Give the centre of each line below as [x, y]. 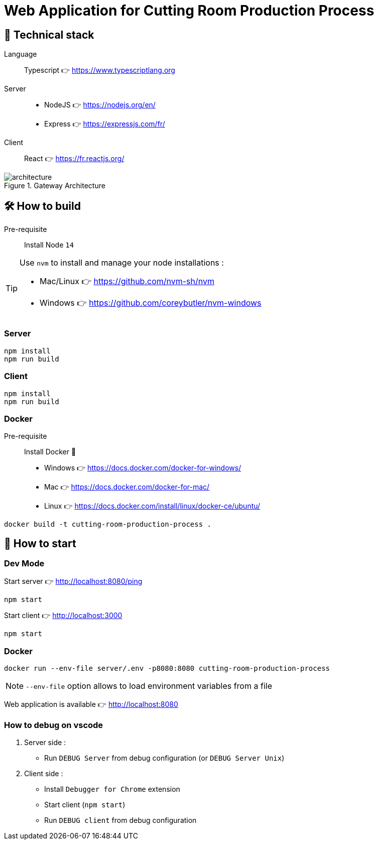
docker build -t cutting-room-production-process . [108, 524]
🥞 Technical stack [49, 35]
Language [21, 54]
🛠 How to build [42, 206]
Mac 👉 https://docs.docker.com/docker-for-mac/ [127, 487]
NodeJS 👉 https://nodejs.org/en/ [100, 105]
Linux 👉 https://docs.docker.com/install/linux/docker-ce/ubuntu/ [152, 506]
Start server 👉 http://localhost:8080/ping [73, 581]
